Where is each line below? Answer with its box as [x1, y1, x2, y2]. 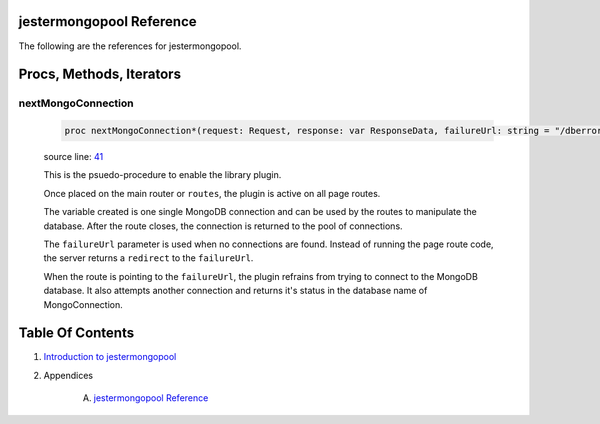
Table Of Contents [18, 325, 135, 342]
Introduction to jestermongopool [43, 351, 177, 363]
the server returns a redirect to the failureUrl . [43, 252, 254, 264]
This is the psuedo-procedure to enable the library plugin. [43, 169, 282, 181]
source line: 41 [43, 151, 104, 163]
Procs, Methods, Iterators [18, 66, 182, 83]
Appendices [43, 369, 94, 381]
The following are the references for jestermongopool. [18, 40, 242, 52]
